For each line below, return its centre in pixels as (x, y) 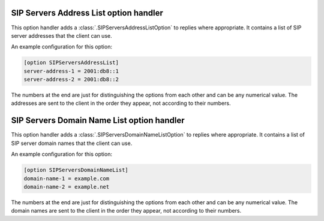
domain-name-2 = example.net (67, 187)
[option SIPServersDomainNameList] (76, 170)
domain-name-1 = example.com (67, 178)
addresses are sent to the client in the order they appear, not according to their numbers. (121, 103)
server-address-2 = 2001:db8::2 (71, 80)
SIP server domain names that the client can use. (72, 143)
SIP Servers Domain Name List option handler (98, 121)
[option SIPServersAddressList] (71, 63)
